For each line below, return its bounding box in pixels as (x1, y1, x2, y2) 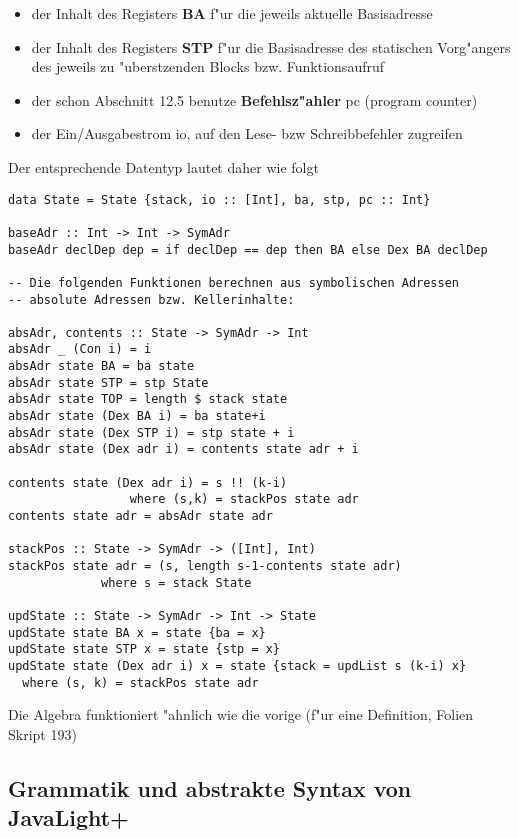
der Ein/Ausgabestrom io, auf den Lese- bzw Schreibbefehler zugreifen (31, 123, 463, 144)
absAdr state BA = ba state (8, 359, 195, 374)
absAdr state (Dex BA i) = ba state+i (8, 409, 266, 424)
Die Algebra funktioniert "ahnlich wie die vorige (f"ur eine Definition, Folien (8, 704, 474, 725)
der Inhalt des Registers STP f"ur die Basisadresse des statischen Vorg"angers (31, 36, 511, 57)
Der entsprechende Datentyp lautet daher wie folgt (8, 156, 319, 177)
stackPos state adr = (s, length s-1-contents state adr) (8, 559, 402, 573)
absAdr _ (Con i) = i (8, 342, 152, 357)
